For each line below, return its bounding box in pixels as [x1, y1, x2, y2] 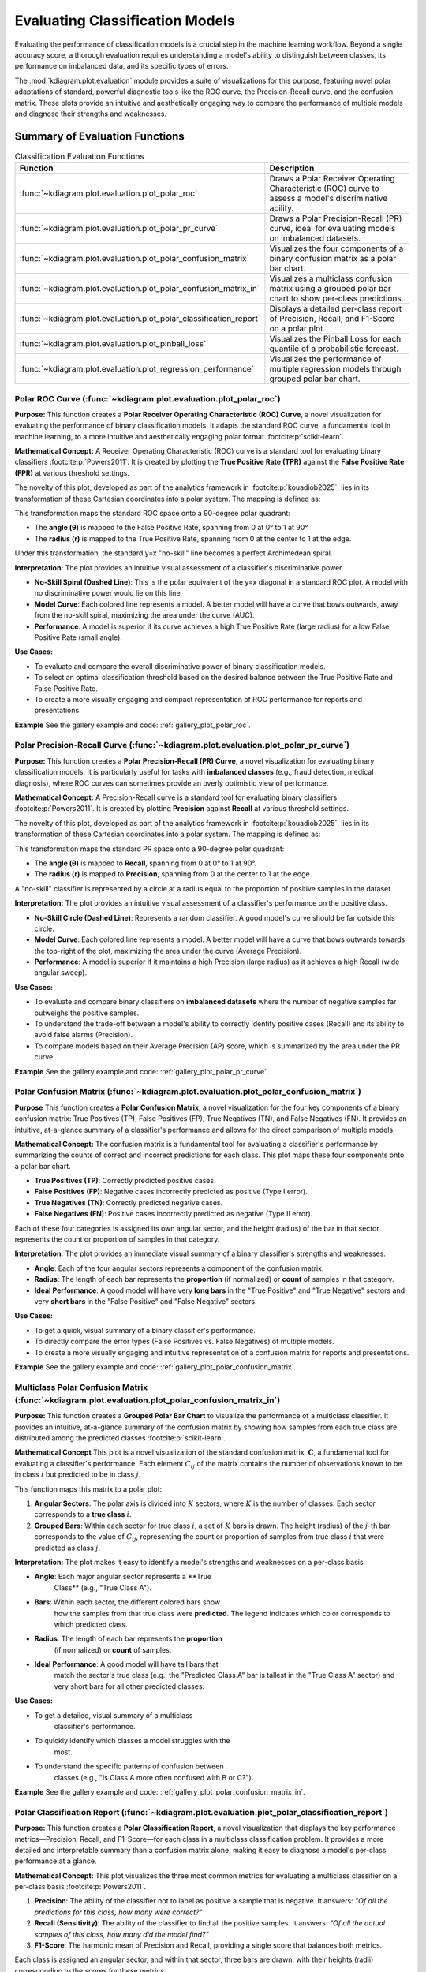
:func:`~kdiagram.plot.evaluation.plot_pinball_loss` [19, 338, 207, 349]
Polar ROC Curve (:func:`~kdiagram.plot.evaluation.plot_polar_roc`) [14, 393, 281, 404]
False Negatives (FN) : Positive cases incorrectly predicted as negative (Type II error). [34, 1209, 313, 1219]
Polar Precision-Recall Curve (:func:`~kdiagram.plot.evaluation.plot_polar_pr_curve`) [14, 740, 350, 751]
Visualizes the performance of [269, 353, 382, 364]
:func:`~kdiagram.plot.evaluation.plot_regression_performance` [19, 364, 255, 375]
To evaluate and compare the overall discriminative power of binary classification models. [34, 661, 327, 670]
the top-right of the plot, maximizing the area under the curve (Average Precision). [34, 946, 302, 955]
